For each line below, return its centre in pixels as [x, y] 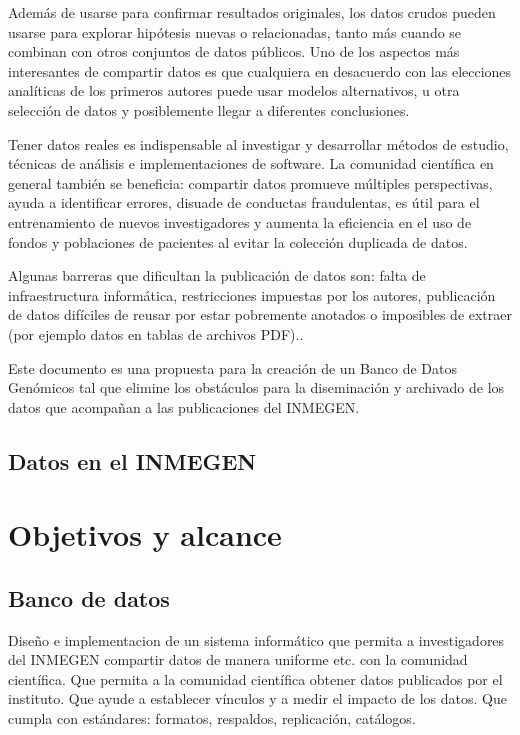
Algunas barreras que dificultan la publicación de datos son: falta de [217, 275]
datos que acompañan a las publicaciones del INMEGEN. [184, 406]
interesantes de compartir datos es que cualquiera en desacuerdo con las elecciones [260, 70]
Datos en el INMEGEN [132, 460]
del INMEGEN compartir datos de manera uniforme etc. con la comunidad [238, 659]
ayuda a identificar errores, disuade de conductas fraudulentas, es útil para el [244, 202]
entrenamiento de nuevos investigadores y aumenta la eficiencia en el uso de [240, 221]
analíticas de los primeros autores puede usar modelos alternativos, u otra [234, 90]
